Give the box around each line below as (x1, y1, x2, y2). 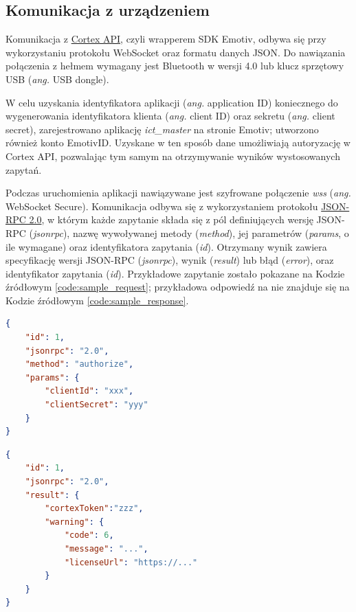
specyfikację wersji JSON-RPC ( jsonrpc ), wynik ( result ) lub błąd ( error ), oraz (5, 253, 334, 267)
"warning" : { (45, 517, 104, 527)
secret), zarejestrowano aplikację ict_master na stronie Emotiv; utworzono (5, 122, 319, 136)
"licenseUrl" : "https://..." (64, 557, 198, 567)
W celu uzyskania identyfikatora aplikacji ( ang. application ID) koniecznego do (5, 95, 338, 109)
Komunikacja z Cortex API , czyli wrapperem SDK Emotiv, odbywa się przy (5, 32, 326, 46)
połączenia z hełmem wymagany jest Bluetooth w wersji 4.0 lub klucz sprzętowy (5, 58, 344, 73)
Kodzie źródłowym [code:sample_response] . (5, 293, 189, 307)
